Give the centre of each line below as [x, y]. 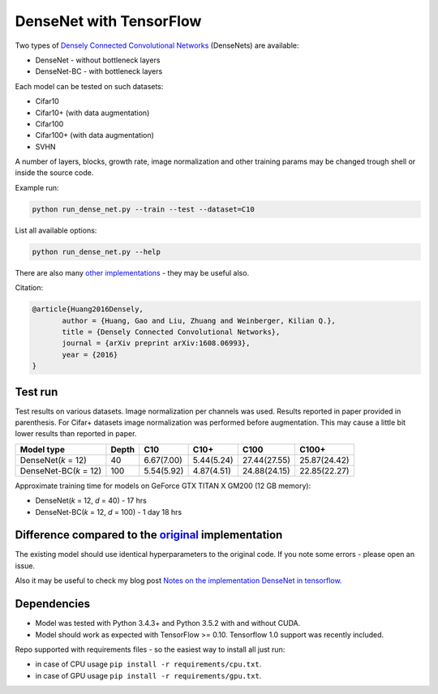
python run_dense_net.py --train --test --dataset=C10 [143, 209]
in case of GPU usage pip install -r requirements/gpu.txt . [148, 675]
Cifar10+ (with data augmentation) [92, 113]
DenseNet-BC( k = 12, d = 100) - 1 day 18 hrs [109, 512]
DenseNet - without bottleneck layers [98, 60]
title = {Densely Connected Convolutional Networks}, [171, 332]
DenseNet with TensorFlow [108, 21]
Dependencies [53, 604]
